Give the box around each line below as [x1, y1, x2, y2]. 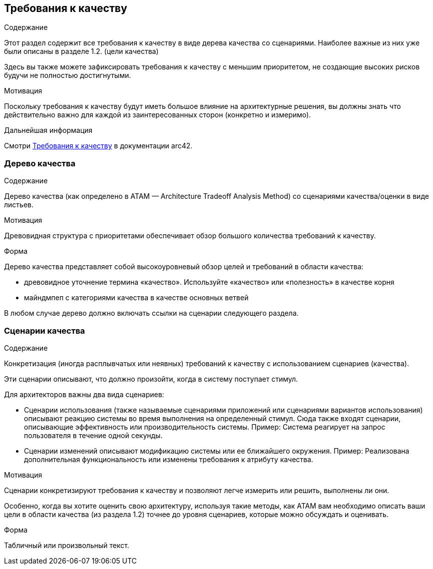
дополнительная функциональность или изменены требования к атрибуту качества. [24, 455, 314, 464]
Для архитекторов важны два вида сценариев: [4, 390, 164, 399]
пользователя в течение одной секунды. [24, 431, 163, 440]
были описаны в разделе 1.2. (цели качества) [4, 47, 159, 56]
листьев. [4, 200, 33, 209]
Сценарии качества [4, 325, 85, 336]
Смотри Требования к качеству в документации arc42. [4, 141, 193, 150]
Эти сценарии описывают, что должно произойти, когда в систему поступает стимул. [4, 374, 298, 383]
